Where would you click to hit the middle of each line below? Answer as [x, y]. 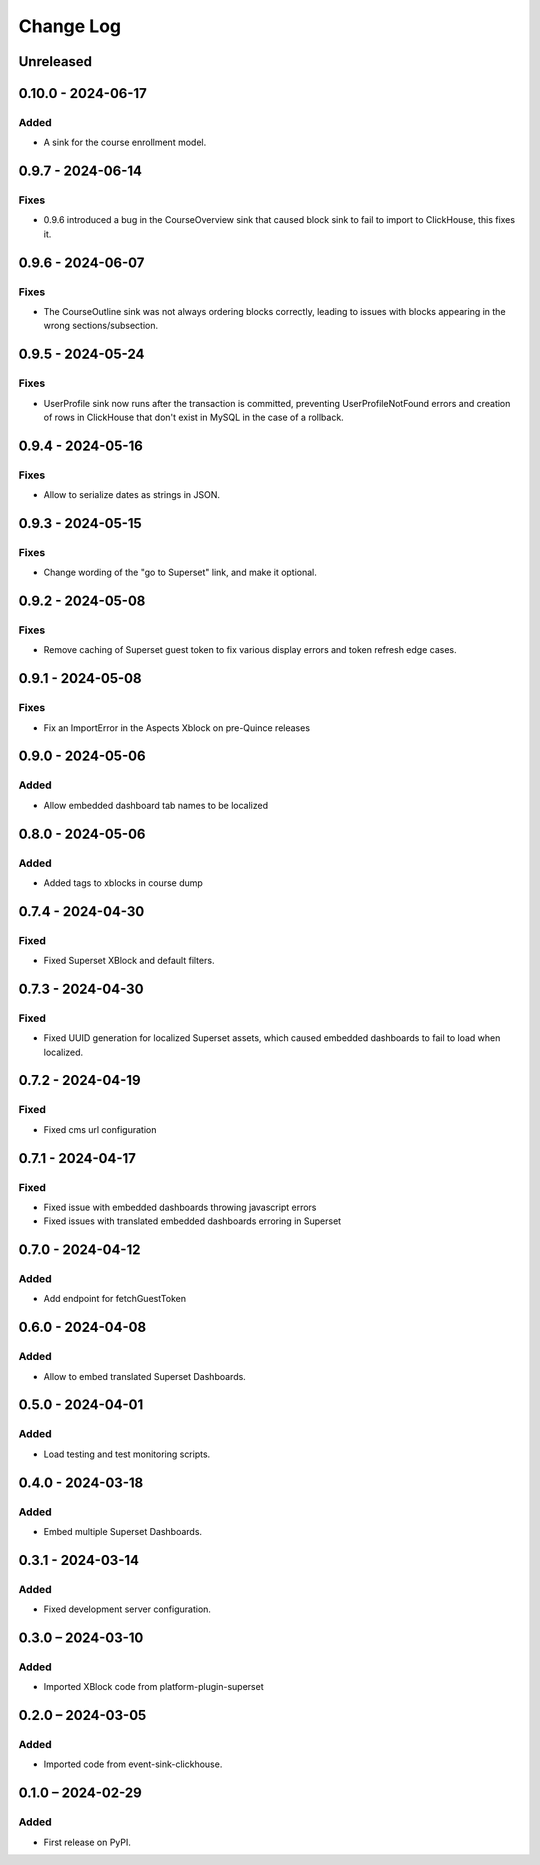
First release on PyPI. [87, 1842]
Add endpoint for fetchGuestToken [115, 1299]
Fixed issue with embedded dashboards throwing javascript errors [180, 1207]
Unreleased [55, 61]
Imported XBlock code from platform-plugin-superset [153, 1687]
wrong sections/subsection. [101, 326]
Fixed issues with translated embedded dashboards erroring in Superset [192, 1221]
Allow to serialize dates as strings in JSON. [131, 495]
